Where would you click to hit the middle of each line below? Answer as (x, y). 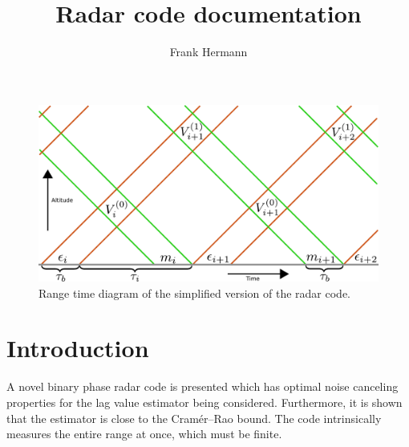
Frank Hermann (209, 52)
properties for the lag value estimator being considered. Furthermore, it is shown (204, 402)
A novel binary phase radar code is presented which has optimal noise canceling (202, 386)
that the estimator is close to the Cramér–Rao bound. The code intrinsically (194, 418)
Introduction (78, 348)
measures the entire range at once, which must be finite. (144, 434)
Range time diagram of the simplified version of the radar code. (195, 293)
